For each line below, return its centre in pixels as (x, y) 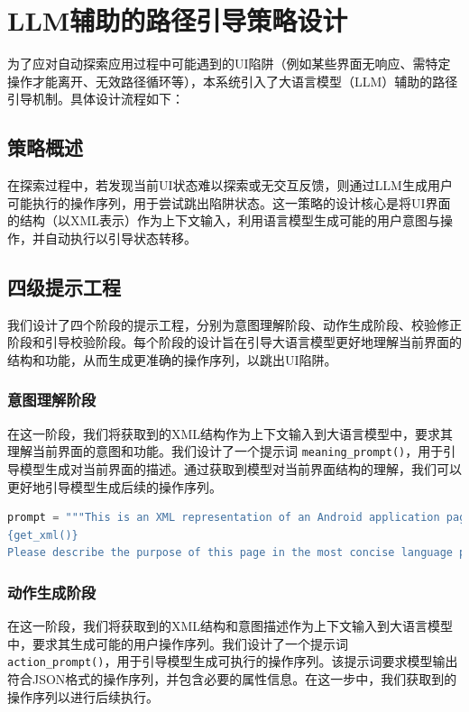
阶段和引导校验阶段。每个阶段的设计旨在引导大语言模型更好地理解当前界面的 (234, 342)
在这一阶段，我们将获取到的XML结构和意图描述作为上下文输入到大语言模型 (230, 626)
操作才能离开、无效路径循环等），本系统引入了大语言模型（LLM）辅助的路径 (233, 81)
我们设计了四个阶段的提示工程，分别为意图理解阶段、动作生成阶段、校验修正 (234, 324)
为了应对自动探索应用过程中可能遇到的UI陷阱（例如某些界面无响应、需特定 (229, 64)
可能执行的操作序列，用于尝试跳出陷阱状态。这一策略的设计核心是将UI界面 (229, 202)
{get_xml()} (43, 535)
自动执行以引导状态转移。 (120, 237)
